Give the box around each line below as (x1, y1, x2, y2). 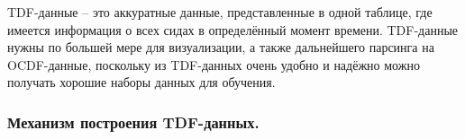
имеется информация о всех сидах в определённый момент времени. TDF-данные (7, 20, 459, 39)
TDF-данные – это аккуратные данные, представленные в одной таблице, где (7, 3, 433, 21)
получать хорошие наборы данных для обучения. (7, 73, 276, 91)
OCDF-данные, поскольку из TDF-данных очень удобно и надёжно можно (7, 55, 420, 74)
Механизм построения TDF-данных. (7, 110, 260, 133)
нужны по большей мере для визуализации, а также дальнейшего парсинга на (7, 38, 434, 56)
